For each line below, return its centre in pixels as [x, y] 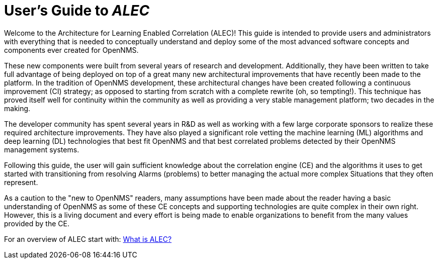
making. [17, 108]
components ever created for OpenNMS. [71, 50]
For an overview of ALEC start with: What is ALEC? [88, 239]
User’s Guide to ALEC [77, 11]
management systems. [42, 149]
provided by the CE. [37, 223]
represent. [21, 182]
